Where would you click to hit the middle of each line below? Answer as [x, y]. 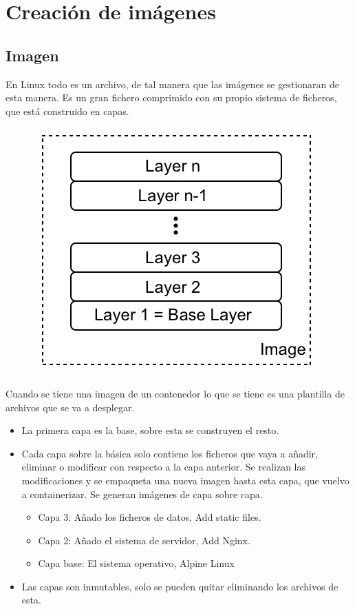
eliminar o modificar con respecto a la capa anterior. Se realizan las [163, 467]
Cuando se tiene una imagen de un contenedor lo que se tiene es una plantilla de [175, 393]
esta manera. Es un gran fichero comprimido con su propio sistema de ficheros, [171, 97]
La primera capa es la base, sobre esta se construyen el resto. [150, 430]
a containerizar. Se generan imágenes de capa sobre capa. [142, 494]
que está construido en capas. [67, 111]
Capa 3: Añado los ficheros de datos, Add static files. [150, 517]
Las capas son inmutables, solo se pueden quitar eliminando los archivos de [180, 586]
